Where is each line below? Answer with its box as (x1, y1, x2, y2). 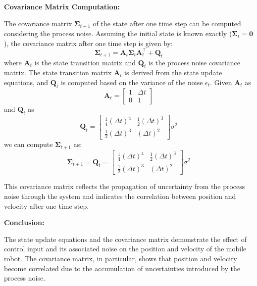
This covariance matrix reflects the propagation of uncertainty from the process (4, 181, 245, 191)
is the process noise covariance (148, 57, 240, 67)
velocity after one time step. (4, 200, 89, 211)
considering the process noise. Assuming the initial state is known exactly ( (4, 28, 232, 39)
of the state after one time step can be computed (93, 18, 241, 28)
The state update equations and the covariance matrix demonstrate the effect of (4, 234, 247, 244)
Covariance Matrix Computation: (4, 1, 120, 11)
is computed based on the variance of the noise (60, 77, 203, 87)
